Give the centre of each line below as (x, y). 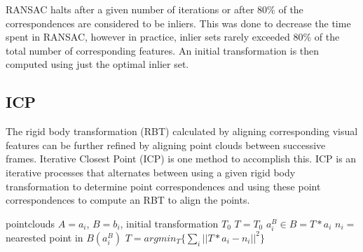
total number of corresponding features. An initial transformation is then (163, 50)
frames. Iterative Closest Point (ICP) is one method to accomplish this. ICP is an (181, 159)
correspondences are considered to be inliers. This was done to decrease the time (178, 23)
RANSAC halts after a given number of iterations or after (130, 9)
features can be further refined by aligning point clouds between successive (166, 145)
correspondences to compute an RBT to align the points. (128, 200)
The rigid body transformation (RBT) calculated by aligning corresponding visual (182, 131)
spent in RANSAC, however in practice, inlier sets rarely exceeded (148, 37)
